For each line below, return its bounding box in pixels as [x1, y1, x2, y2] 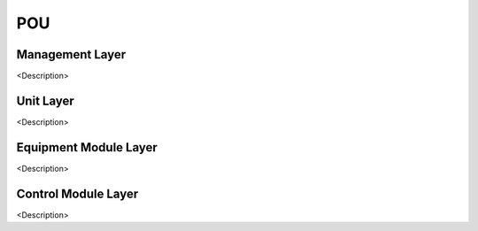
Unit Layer [16, 93, 74, 108]
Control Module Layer [16, 186, 139, 201]
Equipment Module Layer [16, 140, 158, 155]
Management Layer [16, 47, 127, 62]
